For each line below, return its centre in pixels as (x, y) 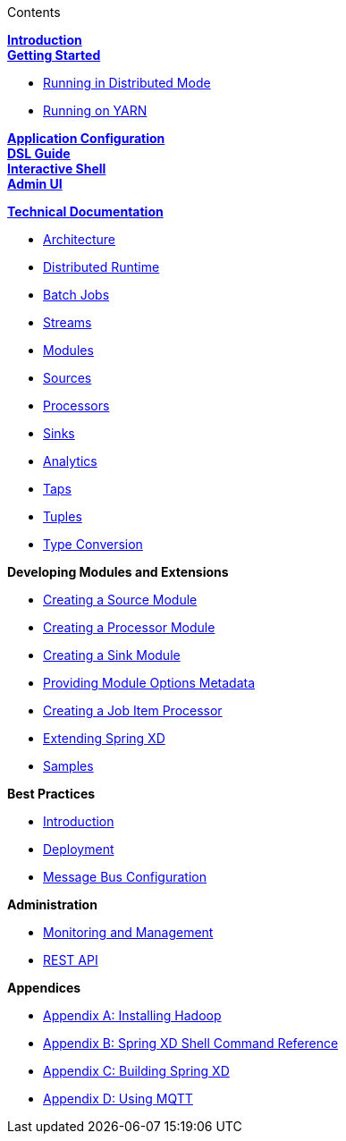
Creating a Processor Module (129, 627)
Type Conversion (93, 544)
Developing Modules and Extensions (118, 572)
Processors (76, 406)
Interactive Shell (57, 169)
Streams (68, 322)
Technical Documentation (85, 211)
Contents (34, 12)
